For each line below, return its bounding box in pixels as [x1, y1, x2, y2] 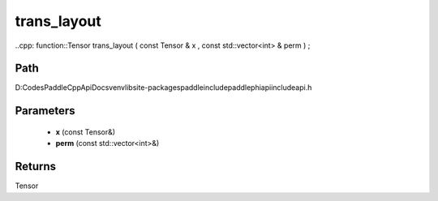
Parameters [15, 104, 75, 118]
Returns [15, 160, 57, 173]
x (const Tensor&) [55, 126, 116, 137]
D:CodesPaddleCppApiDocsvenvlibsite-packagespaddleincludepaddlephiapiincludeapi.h [15, 83, 312, 92]
